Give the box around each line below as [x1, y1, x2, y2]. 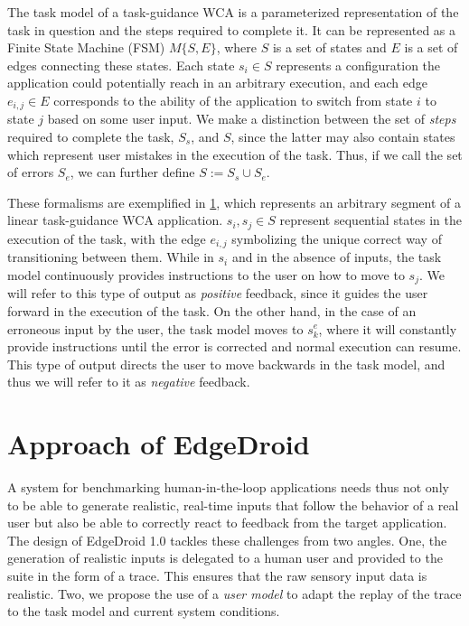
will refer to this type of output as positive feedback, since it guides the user [7, 284, 428, 303]
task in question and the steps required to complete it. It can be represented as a [7, 20, 456, 39]
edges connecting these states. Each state [7, 55, 235, 74]
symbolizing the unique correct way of [231, 229, 442, 248]
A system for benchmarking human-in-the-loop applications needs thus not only [7, 478, 449, 497]
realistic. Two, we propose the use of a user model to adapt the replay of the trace [7, 584, 462, 603]
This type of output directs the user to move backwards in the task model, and [7, 354, 446, 373]
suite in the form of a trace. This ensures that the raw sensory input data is [7, 566, 427, 584]
